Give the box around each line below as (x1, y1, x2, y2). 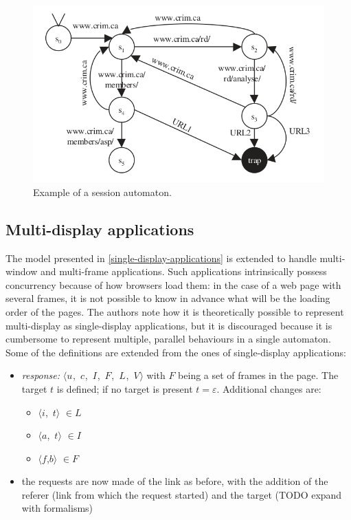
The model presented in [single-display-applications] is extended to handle (5, 250, 317, 265)
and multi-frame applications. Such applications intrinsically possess (40, 264, 327, 279)
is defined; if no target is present (56, 381, 193, 396)
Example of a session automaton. (33, 184, 172, 199)
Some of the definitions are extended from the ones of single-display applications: (5, 345, 346, 359)
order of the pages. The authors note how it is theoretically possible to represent (5, 304, 344, 318)
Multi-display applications (5, 218, 194, 239)
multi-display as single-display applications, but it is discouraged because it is (5, 318, 332, 332)
